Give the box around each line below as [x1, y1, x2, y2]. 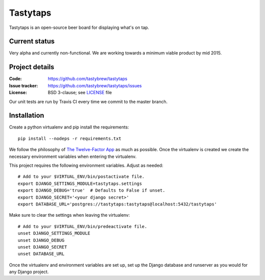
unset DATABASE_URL [18, 251, 65, 257]
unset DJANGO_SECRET [18, 244, 67, 250]
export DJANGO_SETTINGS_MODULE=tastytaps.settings [18, 180, 142, 186]
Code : [9, 76, 22, 82]
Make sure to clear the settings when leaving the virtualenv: [9, 212, 130, 218]
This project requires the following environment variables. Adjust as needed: [9, 162, 163, 168]
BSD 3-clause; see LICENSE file [48, 90, 112, 96]
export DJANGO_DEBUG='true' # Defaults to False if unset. [18, 188, 165, 193]
